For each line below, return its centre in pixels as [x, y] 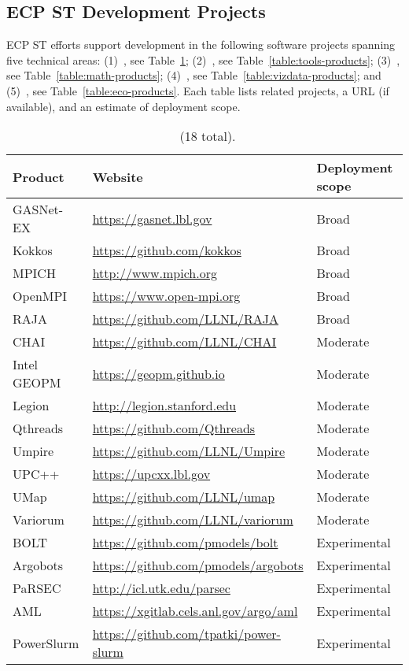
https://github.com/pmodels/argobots [198, 565]
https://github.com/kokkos [167, 250]
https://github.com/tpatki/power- [186, 634]
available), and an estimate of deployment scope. [123, 106]
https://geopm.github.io [158, 373]
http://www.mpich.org [155, 273]
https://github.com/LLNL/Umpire [189, 451]
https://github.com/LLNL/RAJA [185, 319]
